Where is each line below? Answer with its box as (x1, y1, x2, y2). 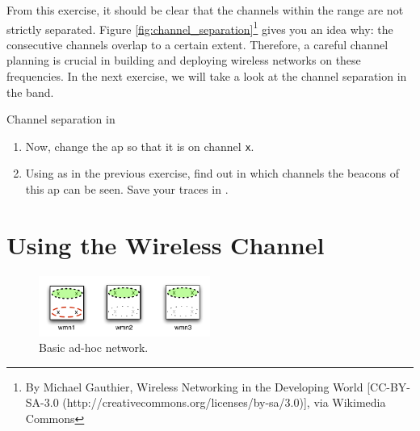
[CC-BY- (367, 378, 411, 395)
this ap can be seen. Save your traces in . (25, 181, 229, 198)
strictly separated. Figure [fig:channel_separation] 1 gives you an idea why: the (6, 18, 393, 37)
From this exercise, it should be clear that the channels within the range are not (6, 2, 404, 18)
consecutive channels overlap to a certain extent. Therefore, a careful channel (6, 36, 388, 52)
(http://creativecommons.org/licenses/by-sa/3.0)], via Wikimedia (62, 394, 386, 411)
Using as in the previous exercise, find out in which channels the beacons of (25, 165, 399, 182)
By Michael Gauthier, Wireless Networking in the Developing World (25, 378, 363, 395)
